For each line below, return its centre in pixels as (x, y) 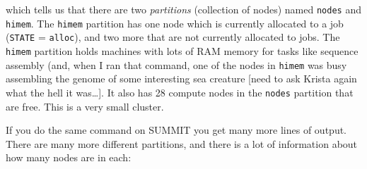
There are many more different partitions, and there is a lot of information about (182, 143)
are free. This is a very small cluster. (85, 106)
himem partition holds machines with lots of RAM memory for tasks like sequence (182, 50)
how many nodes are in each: (69, 157)
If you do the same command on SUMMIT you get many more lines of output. (176, 130)
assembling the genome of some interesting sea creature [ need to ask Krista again (181, 79)
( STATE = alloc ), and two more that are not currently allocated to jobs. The (173, 37)
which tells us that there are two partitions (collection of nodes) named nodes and (183, 9)
